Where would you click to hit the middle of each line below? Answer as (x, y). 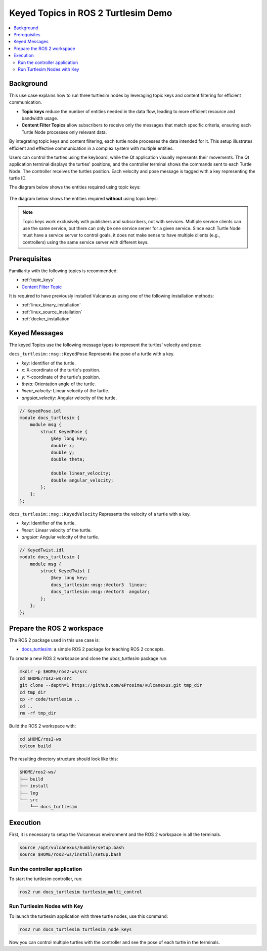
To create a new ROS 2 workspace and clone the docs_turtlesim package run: (88, 658)
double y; (63, 453)
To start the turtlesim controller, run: (46, 879)
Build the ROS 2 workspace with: (43, 726)
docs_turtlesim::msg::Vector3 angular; (100, 592)
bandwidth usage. (40, 118)
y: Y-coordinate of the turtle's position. (61, 377)
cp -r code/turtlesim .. (50, 699)
